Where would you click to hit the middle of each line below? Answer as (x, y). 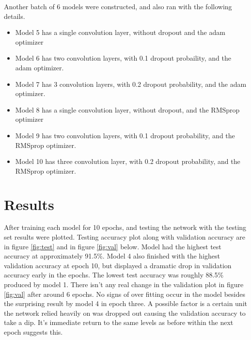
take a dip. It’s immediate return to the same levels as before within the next (119, 322)
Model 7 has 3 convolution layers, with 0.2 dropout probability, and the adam (131, 84)
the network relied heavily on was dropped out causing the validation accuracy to (125, 313)
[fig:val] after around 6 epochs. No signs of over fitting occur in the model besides (125, 294)
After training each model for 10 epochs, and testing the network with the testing (125, 227)
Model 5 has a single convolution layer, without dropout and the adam (120, 32)
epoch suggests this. (33, 332)
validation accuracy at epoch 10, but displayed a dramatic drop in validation (118, 265)
